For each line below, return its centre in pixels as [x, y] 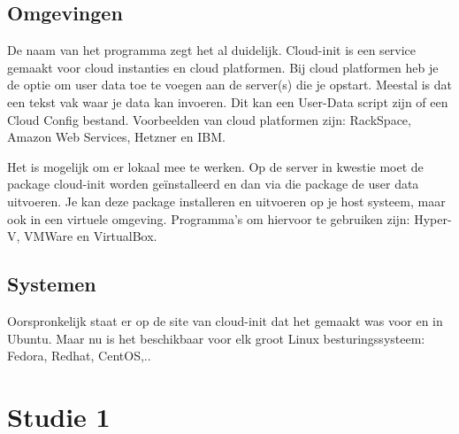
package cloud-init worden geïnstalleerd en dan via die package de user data [213, 184]
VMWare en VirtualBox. [91, 236]
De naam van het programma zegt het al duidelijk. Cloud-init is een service [212, 50]
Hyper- [433, 218]
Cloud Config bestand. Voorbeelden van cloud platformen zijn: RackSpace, [209, 119]
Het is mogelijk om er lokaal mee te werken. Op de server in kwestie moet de [215, 166]
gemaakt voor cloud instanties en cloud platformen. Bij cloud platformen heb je [223, 67]
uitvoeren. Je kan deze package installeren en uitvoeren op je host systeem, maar [226, 201]
